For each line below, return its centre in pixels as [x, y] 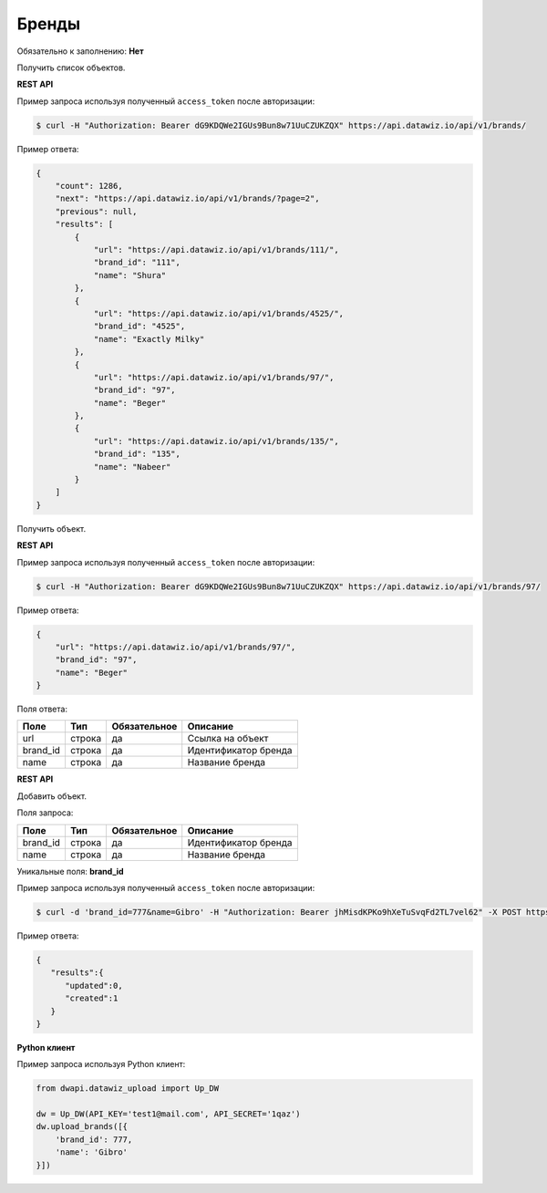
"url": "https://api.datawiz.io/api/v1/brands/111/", [216, 250]
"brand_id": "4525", [139, 327]
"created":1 [92, 998]
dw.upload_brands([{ [82, 1127]
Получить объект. [52, 528]
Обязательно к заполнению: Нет [81, 51]
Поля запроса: [45, 813]
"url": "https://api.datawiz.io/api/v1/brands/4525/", [219, 313]
